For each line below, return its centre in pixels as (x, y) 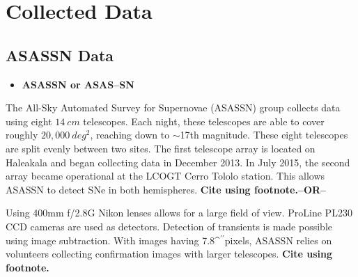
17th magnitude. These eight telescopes (264, 135)
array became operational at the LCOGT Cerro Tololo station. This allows (165, 176)
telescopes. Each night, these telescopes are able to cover (204, 121)
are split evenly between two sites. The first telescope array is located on (161, 148)
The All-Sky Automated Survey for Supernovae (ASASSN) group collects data (173, 108)
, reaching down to (130, 135)
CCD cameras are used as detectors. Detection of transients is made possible (169, 226)
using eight (29, 121)
